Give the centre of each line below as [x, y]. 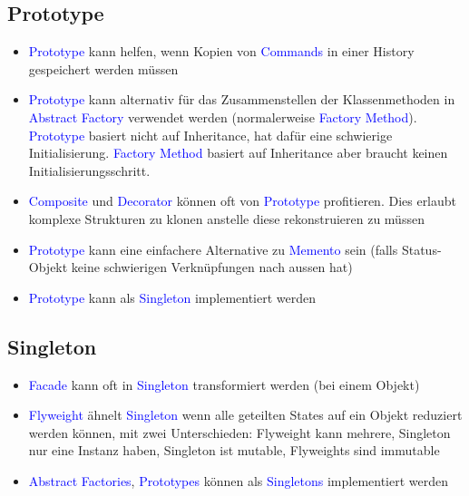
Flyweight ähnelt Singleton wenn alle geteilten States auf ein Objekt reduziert [245, 415]
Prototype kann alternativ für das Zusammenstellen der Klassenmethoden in [242, 99]
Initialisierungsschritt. [89, 170]
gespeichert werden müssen [103, 68]
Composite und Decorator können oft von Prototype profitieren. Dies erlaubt [243, 201]
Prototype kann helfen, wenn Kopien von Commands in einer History [221, 51]
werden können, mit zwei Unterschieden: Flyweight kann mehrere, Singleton [239, 432]
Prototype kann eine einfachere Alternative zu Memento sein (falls [213, 249]
